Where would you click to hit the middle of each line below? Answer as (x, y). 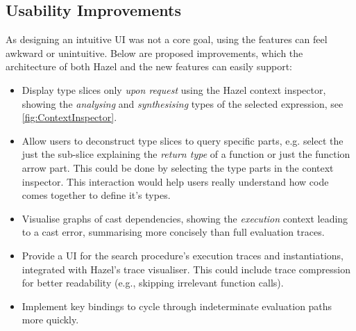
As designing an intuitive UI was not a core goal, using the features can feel (167, 39)
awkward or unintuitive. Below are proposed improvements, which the (154, 53)
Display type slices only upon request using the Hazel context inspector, (174, 89)
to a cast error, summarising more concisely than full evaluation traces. (173, 232)
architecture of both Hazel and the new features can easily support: (149, 66)
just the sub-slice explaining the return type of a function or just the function (186, 154)
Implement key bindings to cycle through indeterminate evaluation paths (177, 306)
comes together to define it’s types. (96, 195)
